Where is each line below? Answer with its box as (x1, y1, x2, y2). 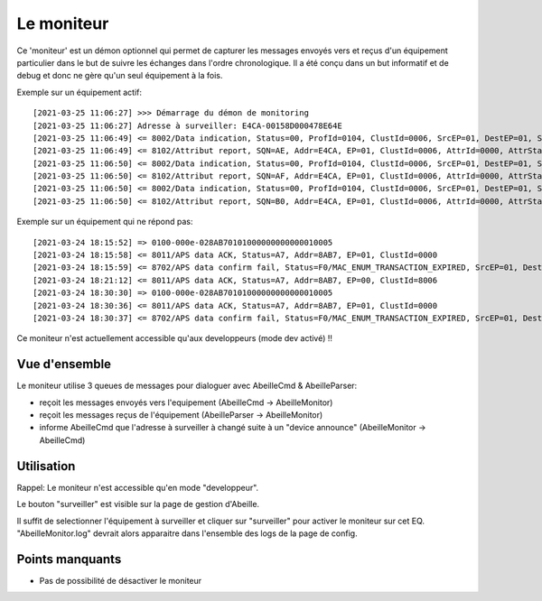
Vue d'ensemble (16, 356, 112, 372)
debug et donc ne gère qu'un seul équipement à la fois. (16, 70, 223, 81)
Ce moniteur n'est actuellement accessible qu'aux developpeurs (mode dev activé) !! (16, 333, 333, 344)
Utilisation (16, 458, 76, 474)
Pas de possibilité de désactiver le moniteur (39, 575, 202, 586)
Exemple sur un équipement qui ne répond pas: (16, 217, 193, 227)
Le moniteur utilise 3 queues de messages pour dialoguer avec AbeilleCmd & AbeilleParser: (16, 380, 358, 392)
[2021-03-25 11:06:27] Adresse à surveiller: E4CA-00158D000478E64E (33, 120, 342, 131)
